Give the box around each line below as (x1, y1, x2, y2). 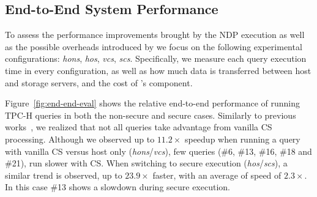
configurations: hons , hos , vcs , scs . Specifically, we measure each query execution (5, 52, 307, 65)
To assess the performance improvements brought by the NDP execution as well (5, 28, 305, 41)
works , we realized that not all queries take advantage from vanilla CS (5, 121, 272, 133)
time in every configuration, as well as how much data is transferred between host (5, 64, 311, 76)
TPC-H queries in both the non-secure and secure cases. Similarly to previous (5, 108, 296, 121)
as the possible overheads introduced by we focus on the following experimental (5, 40, 302, 53)
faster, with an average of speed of (152, 168, 282, 181)
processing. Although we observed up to (5, 132, 155, 145)
